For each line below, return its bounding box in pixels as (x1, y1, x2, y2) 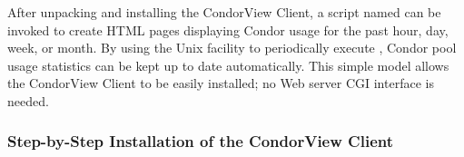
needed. (7, 91, 49, 110)
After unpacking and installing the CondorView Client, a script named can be (7, 3, 441, 21)
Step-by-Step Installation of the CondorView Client (7, 130, 393, 152)
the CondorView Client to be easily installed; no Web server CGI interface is (7, 74, 434, 93)
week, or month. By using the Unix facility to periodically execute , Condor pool (7, 38, 457, 57)
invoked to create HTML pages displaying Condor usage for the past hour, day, (7, 20, 449, 39)
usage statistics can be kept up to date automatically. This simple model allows (7, 55, 449, 74)
